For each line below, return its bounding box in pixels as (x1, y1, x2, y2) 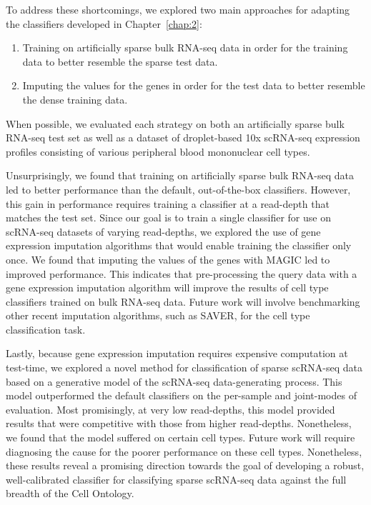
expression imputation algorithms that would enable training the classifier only (6, 238, 352, 253)
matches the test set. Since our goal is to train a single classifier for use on (6, 210, 331, 225)
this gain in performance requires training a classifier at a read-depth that (6, 196, 330, 211)
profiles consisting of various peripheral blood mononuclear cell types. (6, 144, 310, 159)
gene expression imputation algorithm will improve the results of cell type (6, 280, 329, 295)
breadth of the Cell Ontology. (6, 486, 134, 501)
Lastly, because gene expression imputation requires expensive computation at (6, 346, 348, 361)
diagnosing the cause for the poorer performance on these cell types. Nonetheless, (6, 444, 362, 459)
